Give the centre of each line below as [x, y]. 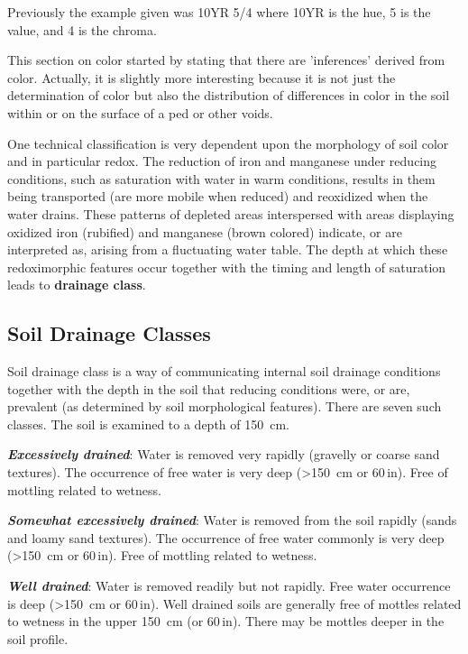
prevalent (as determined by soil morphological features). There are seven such [225, 406]
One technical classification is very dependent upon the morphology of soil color [228, 143]
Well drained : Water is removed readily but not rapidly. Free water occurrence [229, 586]
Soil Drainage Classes [109, 333]
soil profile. [38, 638]
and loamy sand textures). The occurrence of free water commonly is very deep [226, 537]
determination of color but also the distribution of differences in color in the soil [229, 95]
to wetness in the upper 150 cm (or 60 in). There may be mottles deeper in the [226, 621]
